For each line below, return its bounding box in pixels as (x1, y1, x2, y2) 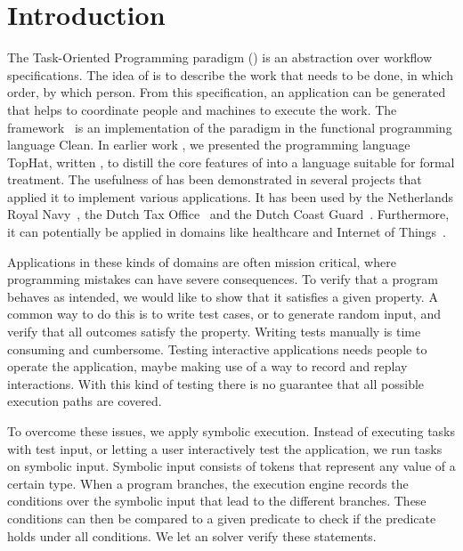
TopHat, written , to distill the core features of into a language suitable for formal (7, 152, 455, 171)
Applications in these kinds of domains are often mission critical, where (7, 252, 396, 271)
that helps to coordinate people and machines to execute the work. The (7, 100, 397, 118)
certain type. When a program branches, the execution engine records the (7, 474, 409, 492)
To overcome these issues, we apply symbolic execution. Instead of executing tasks (7, 422, 456, 440)
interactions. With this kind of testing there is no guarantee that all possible (7, 374, 425, 393)
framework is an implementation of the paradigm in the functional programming (7, 117, 452, 136)
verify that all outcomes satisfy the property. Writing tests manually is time (7, 322, 421, 341)
